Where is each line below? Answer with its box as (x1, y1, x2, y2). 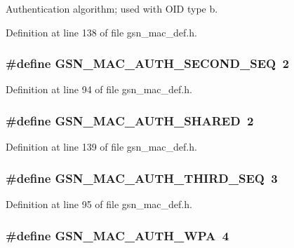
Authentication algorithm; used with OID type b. (6, 1, 218, 15)
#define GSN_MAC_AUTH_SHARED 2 (6, 111, 254, 129)
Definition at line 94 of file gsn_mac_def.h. (6, 82, 192, 97)
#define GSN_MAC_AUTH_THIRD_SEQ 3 (6, 169, 278, 186)
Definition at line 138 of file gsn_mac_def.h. (6, 25, 197, 39)
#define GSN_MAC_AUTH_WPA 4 (6, 226, 229, 244)
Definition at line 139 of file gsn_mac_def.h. (6, 139, 197, 154)
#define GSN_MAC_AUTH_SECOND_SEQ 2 (6, 55, 289, 72)
